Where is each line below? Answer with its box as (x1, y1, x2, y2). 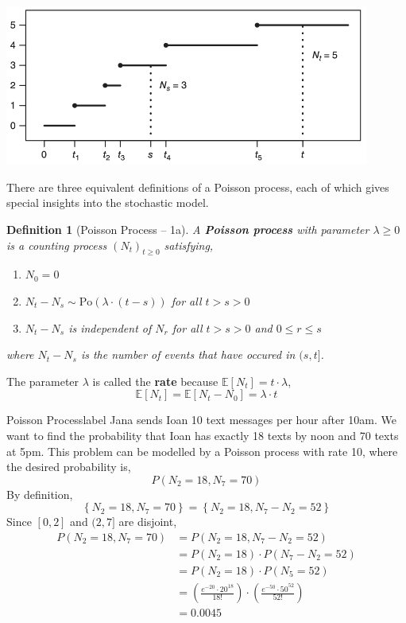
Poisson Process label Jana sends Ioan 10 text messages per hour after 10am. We (6, 411, 397, 428)
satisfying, (164, 236, 214, 253)
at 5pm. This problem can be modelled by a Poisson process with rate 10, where (6, 442, 398, 459)
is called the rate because (92, 372, 218, 389)
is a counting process (6, 236, 107, 253)
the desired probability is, (6, 458, 131, 475)
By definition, (6, 485, 73, 502)
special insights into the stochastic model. (6, 194, 209, 211)
